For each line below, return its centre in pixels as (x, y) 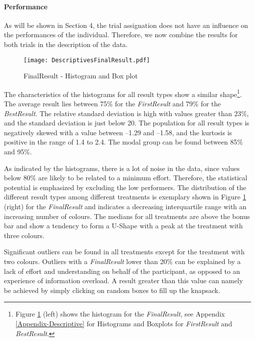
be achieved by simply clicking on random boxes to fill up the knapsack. (112, 290)
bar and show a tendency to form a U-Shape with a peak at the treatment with (124, 226)
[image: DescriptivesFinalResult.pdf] (87, 60)
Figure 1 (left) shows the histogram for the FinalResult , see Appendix (120, 314)
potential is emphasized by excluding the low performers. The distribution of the (125, 187)
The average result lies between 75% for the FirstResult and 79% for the (113, 104)
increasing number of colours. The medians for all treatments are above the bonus (127, 216)
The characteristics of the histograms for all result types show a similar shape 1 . (123, 93)
